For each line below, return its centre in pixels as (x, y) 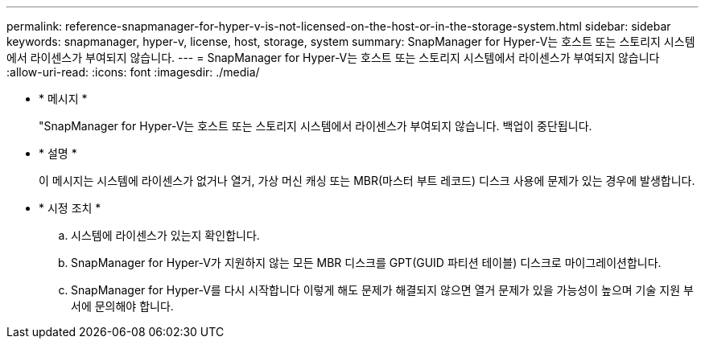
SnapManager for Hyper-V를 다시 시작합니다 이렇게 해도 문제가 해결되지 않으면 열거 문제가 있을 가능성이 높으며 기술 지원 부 (382, 290)
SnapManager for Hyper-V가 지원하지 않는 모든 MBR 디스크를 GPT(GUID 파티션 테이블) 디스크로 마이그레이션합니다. (366, 263)
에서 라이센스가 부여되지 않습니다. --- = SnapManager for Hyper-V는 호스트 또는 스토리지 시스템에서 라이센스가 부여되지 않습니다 (333, 57)
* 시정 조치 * (70, 208)
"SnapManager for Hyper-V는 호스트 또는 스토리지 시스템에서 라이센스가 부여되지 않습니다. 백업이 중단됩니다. (315, 126)
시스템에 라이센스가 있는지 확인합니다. (165, 235)
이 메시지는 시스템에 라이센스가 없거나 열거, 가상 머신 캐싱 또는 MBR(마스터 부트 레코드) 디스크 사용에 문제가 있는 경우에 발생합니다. (367, 181)
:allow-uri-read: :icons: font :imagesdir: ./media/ (133, 72)
